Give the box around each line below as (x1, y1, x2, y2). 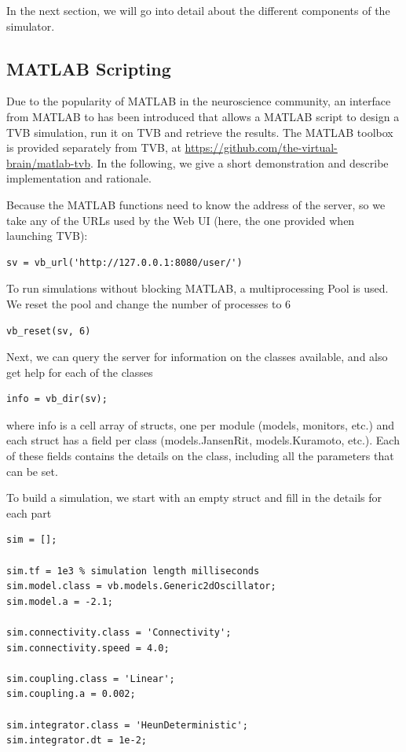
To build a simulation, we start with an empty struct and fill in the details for (6, 489, 382, 506)
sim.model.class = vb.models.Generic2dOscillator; (6, 581, 276, 592)
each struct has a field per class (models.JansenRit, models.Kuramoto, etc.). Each (6, 432, 400, 448)
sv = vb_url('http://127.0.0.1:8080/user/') (6, 256, 243, 268)
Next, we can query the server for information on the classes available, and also (6, 348, 388, 365)
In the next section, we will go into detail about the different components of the (6, 2, 390, 18)
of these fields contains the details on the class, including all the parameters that (6, 448, 394, 464)
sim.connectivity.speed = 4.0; (6, 642, 170, 654)
